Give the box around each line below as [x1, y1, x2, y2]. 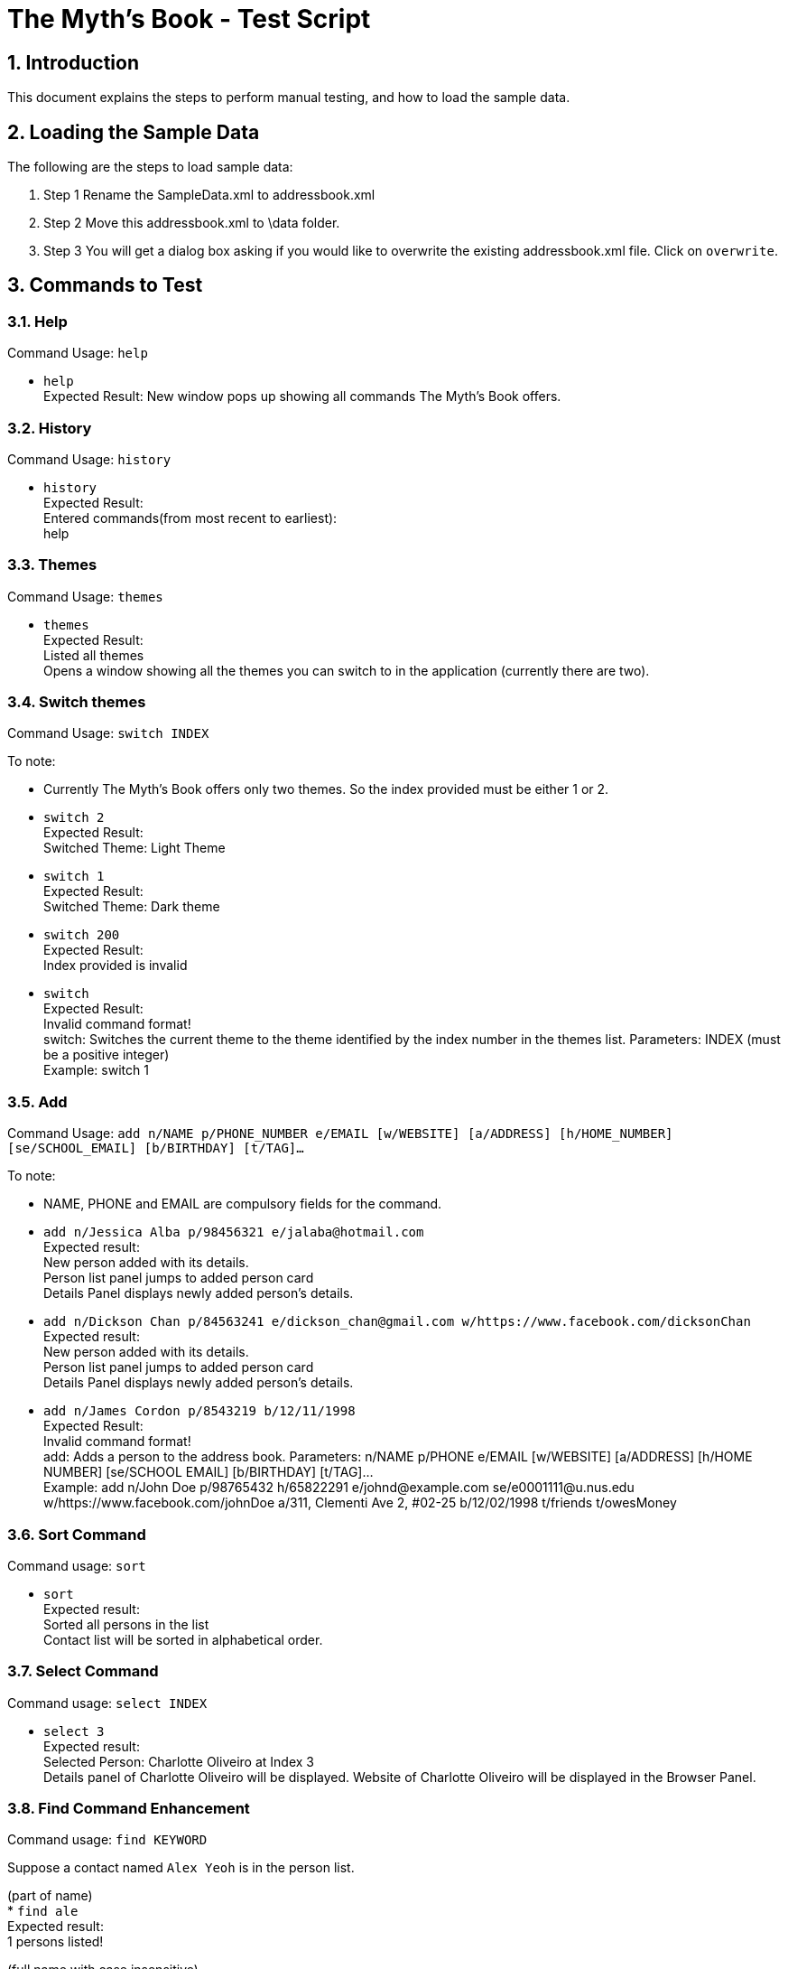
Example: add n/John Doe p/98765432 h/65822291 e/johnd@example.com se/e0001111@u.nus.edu [43, 1479, 635, 1496]
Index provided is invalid [43, 957, 188, 974]
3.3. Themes [7, 555, 97, 574]
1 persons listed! [7, 1934, 104, 1950]
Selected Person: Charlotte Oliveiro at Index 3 [43, 1753, 314, 1769]
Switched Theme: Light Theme [43, 840, 226, 856]
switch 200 [43, 928, 120, 943]
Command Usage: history [7, 451, 172, 467]
